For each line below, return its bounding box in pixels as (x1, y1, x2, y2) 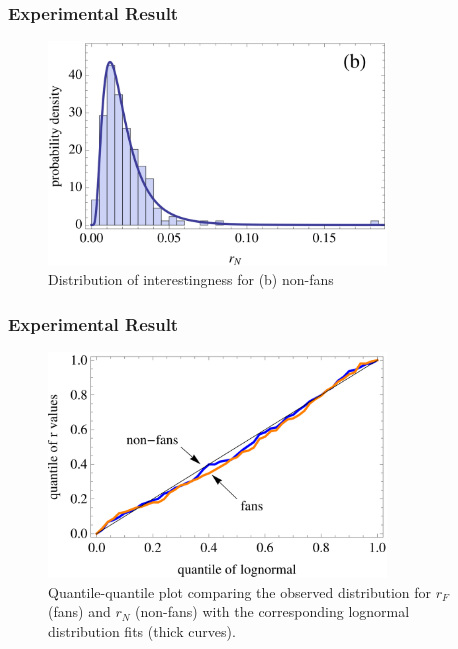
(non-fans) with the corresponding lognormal (135, 601, 410, 622)
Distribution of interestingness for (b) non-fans (48, 269, 334, 290)
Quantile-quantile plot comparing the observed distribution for (48, 581, 432, 602)
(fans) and (48, 601, 111, 622)
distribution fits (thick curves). (48, 620, 236, 641)
